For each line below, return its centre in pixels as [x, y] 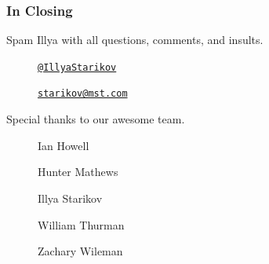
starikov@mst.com [83, 94]
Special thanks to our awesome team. [96, 119]
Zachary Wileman [80, 251]
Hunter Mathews [78, 172]
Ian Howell [64, 145]
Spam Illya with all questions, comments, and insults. [135, 40]
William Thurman [81, 224]
